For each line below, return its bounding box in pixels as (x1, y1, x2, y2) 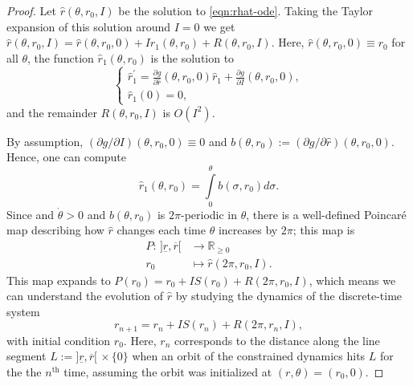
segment (6, 347, 47, 364)
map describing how (6, 221, 104, 238)
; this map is (292, 221, 355, 238)
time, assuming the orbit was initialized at (63, 363, 272, 380)
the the (6, 363, 42, 380)
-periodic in (180, 205, 238, 222)
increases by (218, 221, 278, 238)
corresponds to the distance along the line (174, 331, 380, 348)
